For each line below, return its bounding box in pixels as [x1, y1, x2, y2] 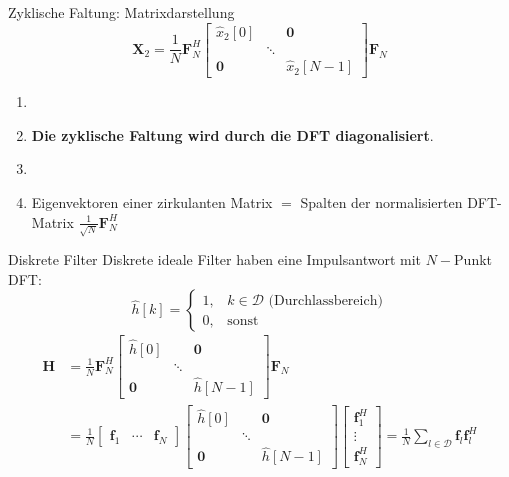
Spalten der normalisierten [300, 191, 463, 212]
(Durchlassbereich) [268, 293, 383, 308]
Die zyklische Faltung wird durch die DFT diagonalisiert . [31, 124, 434, 145]
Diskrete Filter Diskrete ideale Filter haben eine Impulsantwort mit [8, 249, 422, 270]
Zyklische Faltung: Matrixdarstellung [8, 2, 235, 22]
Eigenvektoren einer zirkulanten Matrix [31, 191, 273, 212]
